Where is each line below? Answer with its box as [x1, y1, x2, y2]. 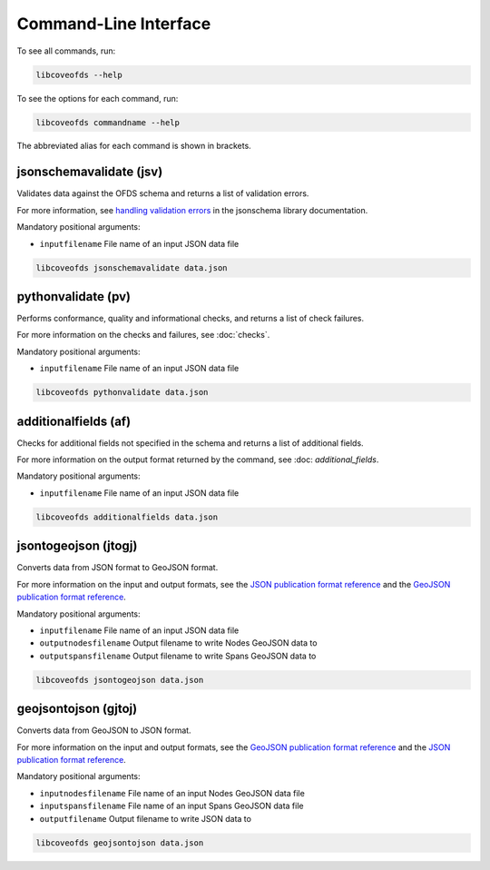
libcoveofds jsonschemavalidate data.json [35, 262, 228, 272]
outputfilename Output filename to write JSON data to [39, 813, 251, 824]
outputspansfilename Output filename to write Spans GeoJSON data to [39, 650, 317, 661]
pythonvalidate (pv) [16, 289, 132, 304]
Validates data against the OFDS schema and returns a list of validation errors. [16, 188, 309, 199]
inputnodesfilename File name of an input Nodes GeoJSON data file [39, 787, 306, 798]
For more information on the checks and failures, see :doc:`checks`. [16, 330, 270, 341]
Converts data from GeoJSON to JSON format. [16, 725, 191, 736]
